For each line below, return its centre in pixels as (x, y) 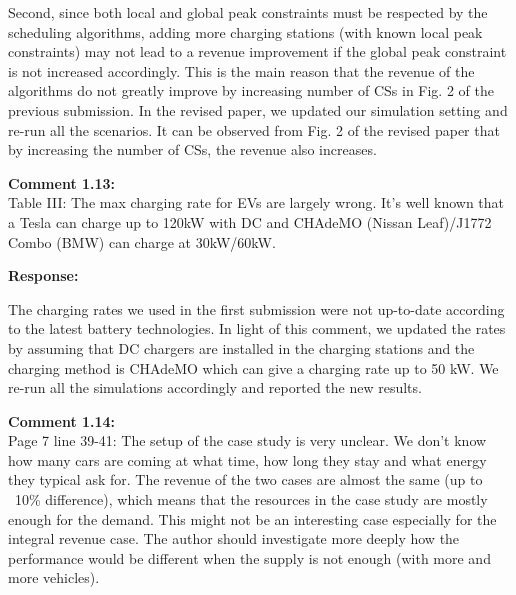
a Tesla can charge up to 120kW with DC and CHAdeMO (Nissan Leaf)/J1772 (250, 221)
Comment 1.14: (62, 420)
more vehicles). (54, 577)
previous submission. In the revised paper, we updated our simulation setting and (258, 109)
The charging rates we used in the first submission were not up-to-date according (256, 308)
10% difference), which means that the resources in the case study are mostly (251, 499)
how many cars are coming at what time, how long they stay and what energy (247, 459)
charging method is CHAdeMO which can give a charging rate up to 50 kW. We (253, 367)
